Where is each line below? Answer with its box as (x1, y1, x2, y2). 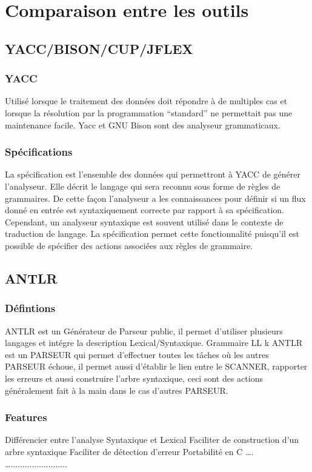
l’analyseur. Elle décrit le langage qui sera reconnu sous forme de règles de (5, 179, 280, 192)
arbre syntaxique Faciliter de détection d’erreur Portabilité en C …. (5, 445, 254, 457)
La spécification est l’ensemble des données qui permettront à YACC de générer (5, 168, 300, 181)
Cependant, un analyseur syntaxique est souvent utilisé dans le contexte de (5, 215, 284, 228)
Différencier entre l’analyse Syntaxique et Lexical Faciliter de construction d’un (5, 433, 299, 446)
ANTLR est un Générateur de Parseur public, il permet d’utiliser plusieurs (5, 324, 283, 337)
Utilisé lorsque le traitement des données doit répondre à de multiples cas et (5, 95, 288, 107)
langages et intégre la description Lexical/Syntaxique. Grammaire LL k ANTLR (5, 336, 302, 349)
